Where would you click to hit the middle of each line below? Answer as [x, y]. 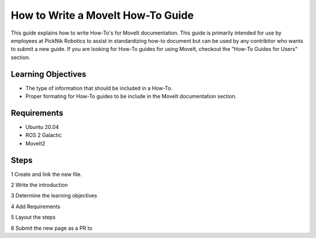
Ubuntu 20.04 [42, 127]
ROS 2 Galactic [44, 135]
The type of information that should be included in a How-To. [99, 88]
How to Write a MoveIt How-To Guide [102, 15]
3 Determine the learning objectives [54, 196]
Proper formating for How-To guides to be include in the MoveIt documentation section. [131, 96]
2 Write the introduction [39, 185]
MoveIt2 [35, 143]
